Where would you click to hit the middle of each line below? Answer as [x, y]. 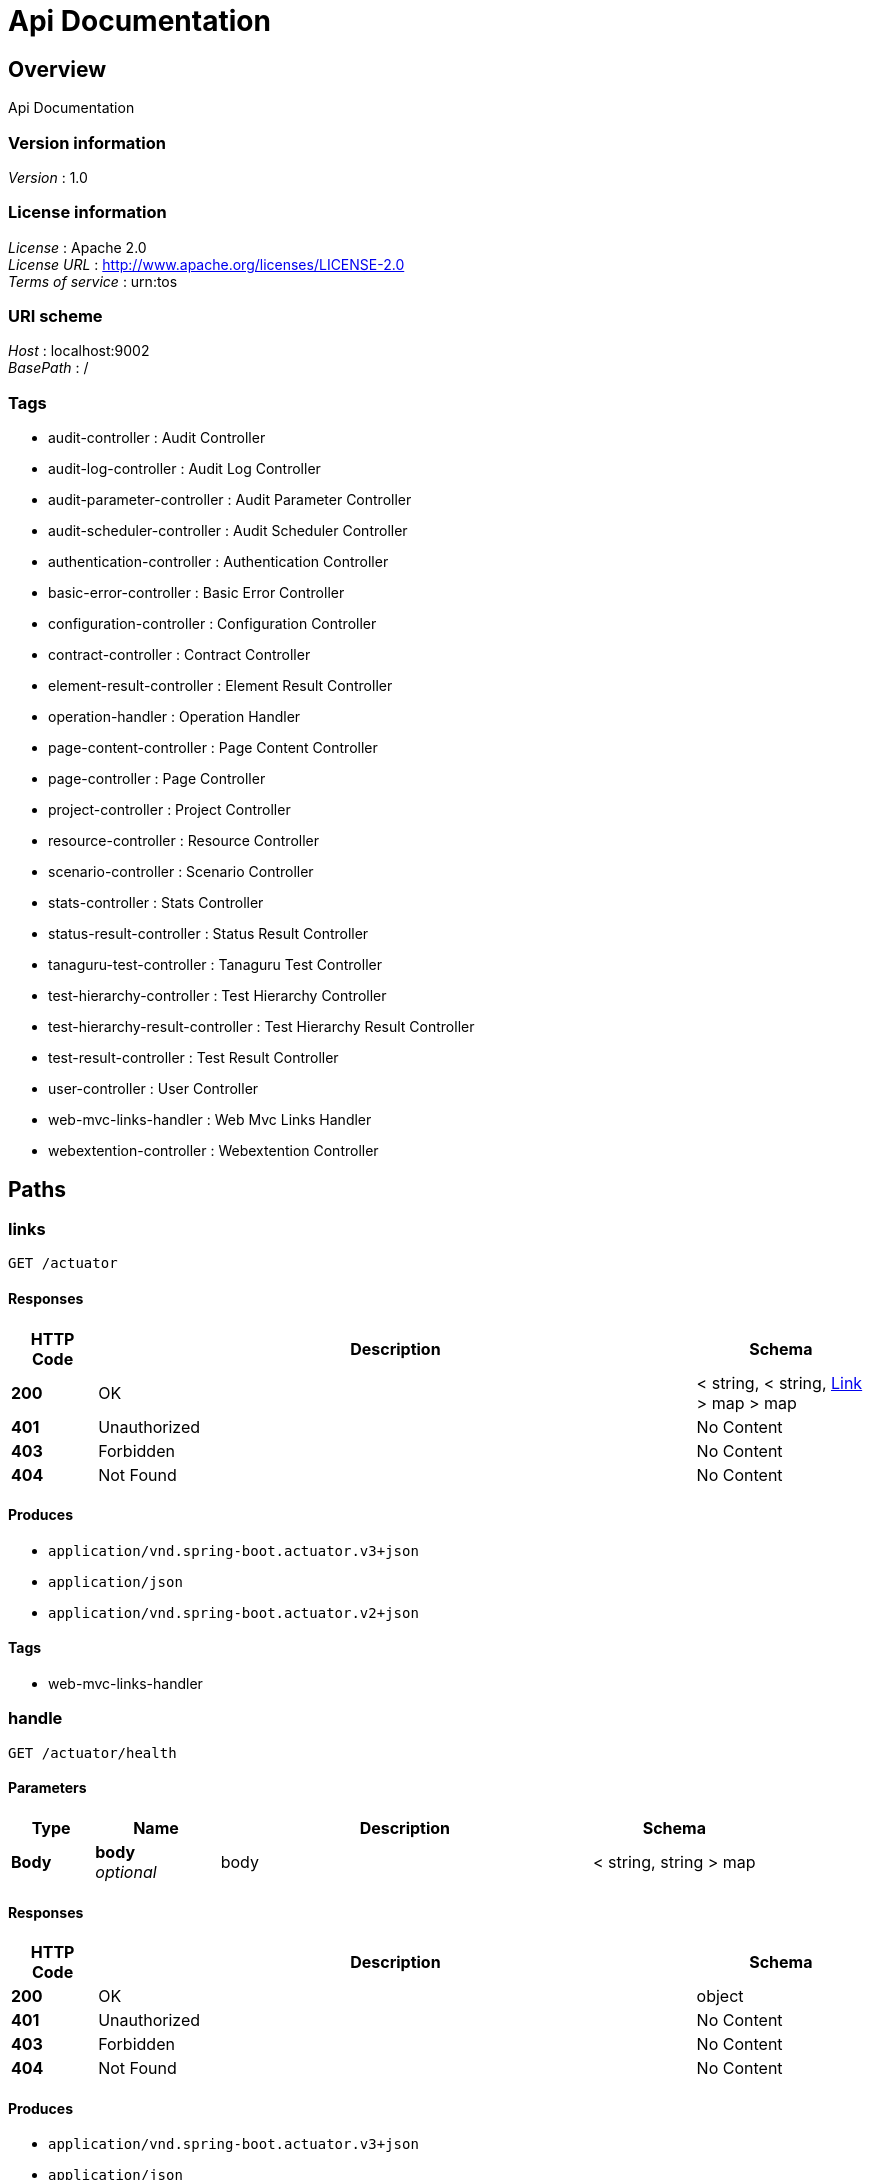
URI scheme [55, 316]
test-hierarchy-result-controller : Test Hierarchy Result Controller [261, 1027]
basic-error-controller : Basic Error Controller [196, 593]
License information [87, 212]
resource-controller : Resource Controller [183, 841]
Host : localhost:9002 [79, 351]
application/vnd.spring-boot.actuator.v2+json [233, 1612]
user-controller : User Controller [153, 1089]
